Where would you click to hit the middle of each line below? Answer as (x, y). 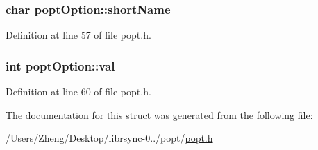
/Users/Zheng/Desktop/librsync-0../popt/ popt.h (109, 138)
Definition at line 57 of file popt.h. (78, 35)
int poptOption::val (60, 65)
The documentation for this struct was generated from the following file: (159, 114)
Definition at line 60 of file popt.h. (78, 92)
